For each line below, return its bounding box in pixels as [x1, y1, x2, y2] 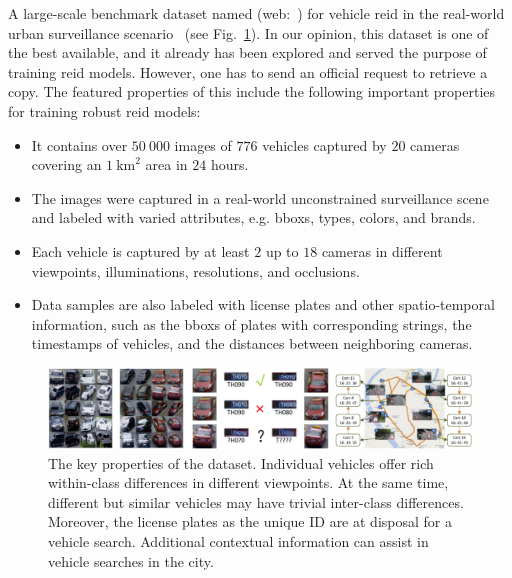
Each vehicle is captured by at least [31, 240, 250, 261]
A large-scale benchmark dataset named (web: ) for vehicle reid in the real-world [8, 3, 505, 23]
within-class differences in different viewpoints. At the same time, [48, 472, 449, 493]
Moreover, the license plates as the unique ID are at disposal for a [48, 511, 452, 532]
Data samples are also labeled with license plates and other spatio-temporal [31, 294, 495, 315]
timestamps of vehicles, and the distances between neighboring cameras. [31, 333, 473, 354]
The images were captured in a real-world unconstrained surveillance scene [31, 187, 489, 208]
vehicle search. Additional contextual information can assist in [48, 531, 429, 552]
